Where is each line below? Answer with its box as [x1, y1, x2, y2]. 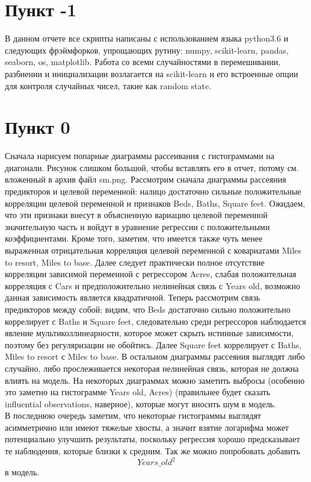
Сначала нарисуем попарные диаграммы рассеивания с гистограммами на [5, 149, 275, 162]
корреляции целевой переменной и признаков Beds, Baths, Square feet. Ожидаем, [5, 196, 306, 209]
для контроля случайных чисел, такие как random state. [5, 79, 212, 92]
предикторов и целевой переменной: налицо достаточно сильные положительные [5, 185, 301, 197]
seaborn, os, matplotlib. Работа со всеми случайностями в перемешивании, [5, 55, 281, 68]
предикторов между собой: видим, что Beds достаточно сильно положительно [5, 302, 291, 315]
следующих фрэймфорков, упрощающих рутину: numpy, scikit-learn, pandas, [5, 43, 289, 56]
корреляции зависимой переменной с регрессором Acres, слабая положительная [5, 268, 297, 280]
